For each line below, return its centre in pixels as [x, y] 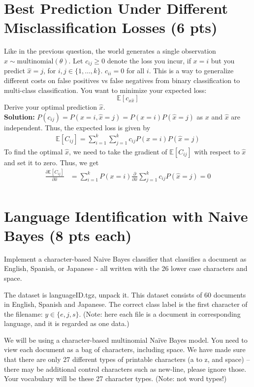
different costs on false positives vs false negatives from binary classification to [122, 80]
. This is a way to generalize [191, 71]
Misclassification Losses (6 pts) [111, 27]
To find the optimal [33, 151]
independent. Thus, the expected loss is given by [77, 127]
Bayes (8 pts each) [68, 235]
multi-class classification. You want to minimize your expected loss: [105, 90]
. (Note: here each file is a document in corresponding [160, 313]
